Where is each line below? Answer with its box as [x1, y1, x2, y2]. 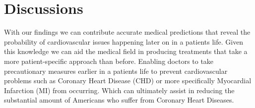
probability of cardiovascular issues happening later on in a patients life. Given [4, 36, 244, 47]
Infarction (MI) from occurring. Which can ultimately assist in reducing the [4, 85, 235, 95]
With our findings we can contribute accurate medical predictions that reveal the [4, 27, 251, 37]
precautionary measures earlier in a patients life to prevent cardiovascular [4, 65, 228, 76]
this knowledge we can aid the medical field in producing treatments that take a [4, 46, 248, 56]
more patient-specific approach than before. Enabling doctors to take [4, 55, 214, 66]
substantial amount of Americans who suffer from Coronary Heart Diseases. [4, 95, 234, 105]
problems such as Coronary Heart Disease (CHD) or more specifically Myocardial [4, 75, 252, 86]
